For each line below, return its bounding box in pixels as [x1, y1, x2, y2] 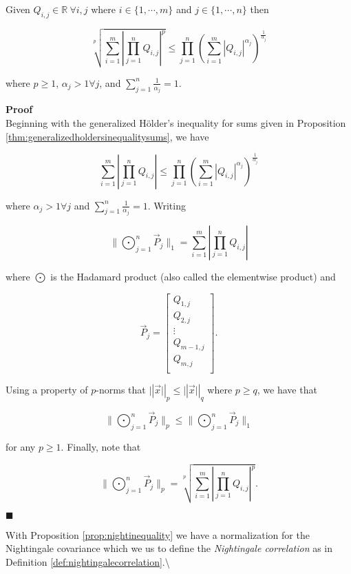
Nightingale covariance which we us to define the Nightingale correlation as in [6, 541, 333, 555]
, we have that [257, 382, 317, 397]
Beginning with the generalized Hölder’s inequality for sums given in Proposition [6, 116, 346, 130]
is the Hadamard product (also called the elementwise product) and [50, 269, 336, 284]
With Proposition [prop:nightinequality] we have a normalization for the [6, 527, 310, 542]
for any [6, 439, 36, 453]
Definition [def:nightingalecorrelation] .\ [6, 554, 170, 568]
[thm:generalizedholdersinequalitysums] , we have [6, 129, 209, 143]
